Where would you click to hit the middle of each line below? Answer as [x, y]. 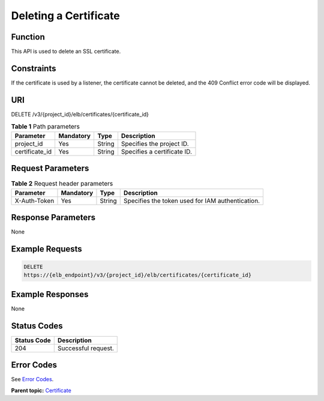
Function [28, 37]
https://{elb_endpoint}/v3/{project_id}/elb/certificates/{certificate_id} [138, 275]
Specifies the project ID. [155, 143]
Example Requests [46, 249]
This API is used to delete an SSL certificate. [66, 52]
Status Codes [37, 326]
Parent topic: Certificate [41, 390]
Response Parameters [53, 217]
